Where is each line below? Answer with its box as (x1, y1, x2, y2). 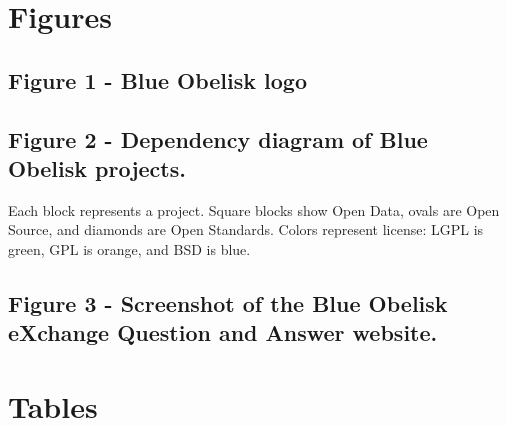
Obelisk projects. (8, 152, 186, 183)
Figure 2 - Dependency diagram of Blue (8, 123, 428, 154)
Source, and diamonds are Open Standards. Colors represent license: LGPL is (8, 219, 484, 240)
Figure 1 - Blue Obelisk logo (8, 64, 308, 95)
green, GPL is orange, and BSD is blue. (8, 238, 251, 259)
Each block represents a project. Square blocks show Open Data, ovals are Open (8, 199, 500, 220)
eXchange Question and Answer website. (8, 317, 438, 348)
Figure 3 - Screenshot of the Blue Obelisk (8, 287, 448, 318)
